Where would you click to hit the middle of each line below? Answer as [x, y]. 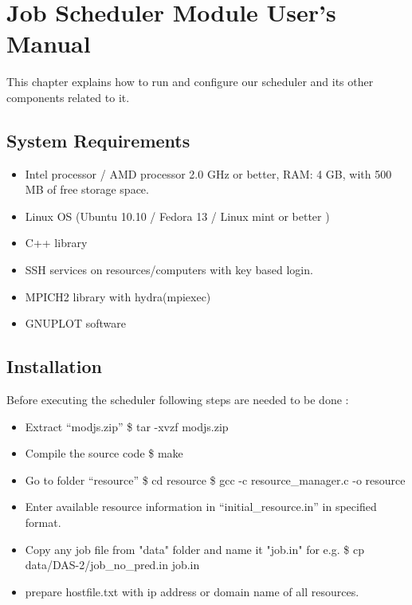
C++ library [56, 243]
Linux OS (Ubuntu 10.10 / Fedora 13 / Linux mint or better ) [177, 216]
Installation [54, 366]
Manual [49, 43]
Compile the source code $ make [104, 453]
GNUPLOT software [76, 323]
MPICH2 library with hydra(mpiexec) [118, 296]
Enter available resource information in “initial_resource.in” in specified [201, 507]
